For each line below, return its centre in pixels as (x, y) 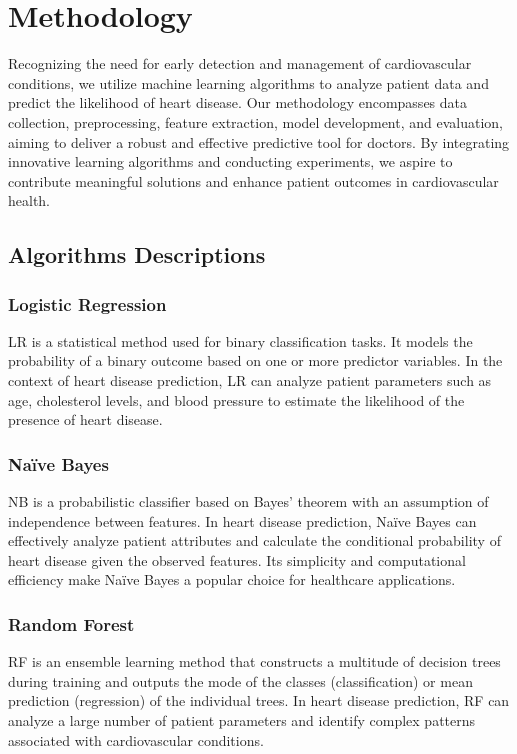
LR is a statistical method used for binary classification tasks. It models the (240, 340)
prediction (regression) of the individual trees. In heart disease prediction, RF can (259, 700)
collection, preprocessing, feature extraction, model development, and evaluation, (255, 121)
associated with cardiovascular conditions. (136, 739)
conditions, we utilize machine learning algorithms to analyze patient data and (248, 82)
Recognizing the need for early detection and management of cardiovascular (240, 63)
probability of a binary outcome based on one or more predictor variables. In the (255, 360)
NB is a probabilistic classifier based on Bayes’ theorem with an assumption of (248, 501)
